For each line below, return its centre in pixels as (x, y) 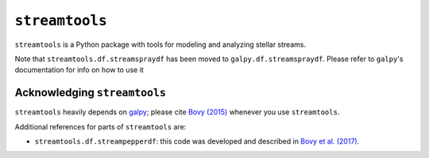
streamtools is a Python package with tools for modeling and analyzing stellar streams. (160, 44)
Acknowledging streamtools (91, 92)
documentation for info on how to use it (79, 70)
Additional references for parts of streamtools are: (100, 126)
